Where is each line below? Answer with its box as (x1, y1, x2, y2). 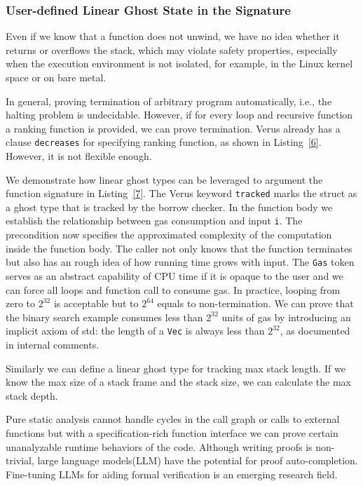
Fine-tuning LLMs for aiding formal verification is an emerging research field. (6, 466, 338, 481)
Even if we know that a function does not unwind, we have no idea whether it (6, 29, 340, 43)
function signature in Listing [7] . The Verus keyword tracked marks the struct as (6, 186, 357, 201)
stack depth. (6, 388, 58, 403)
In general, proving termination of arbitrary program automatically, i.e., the (6, 93, 332, 108)
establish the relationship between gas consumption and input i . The (6, 213, 303, 228)
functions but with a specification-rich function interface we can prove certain (6, 425, 338, 440)
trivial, (6, 453, 34, 468)
